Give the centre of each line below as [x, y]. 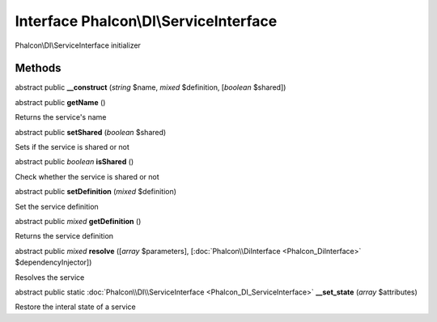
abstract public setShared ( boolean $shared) [91, 132]
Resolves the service [50, 277]
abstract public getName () [60, 102]
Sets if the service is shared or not [72, 147]
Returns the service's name [61, 117]
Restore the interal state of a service [76, 307]
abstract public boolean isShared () [74, 162]
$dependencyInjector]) [53, 262]
